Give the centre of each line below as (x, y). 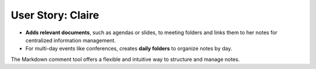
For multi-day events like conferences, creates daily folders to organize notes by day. (129, 49)
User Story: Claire (55, 15)
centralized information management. (71, 40)
